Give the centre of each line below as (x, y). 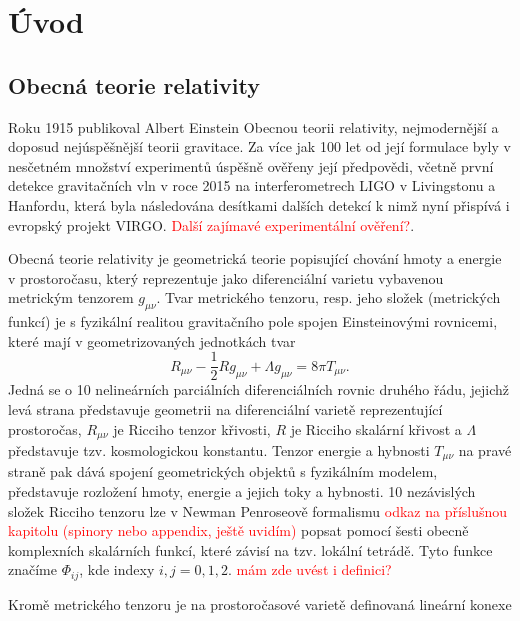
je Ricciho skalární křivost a (376, 428)
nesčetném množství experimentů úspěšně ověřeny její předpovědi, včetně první (251, 165)
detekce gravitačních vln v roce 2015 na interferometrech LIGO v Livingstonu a (252, 185)
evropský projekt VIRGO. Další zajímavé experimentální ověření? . (211, 224)
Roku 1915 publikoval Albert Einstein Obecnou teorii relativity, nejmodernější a (253, 126)
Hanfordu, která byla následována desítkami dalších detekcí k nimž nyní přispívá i (259, 204)
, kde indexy (117, 569)
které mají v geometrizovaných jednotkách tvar (152, 340)
